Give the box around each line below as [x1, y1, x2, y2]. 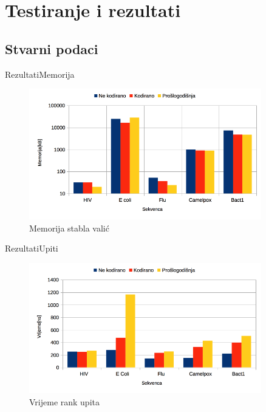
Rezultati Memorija [5, 67, 75, 80]
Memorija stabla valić [29, 221, 109, 234]
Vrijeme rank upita [29, 396, 100, 408]
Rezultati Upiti [5, 242, 58, 255]
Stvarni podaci [5, 39, 98, 58]
